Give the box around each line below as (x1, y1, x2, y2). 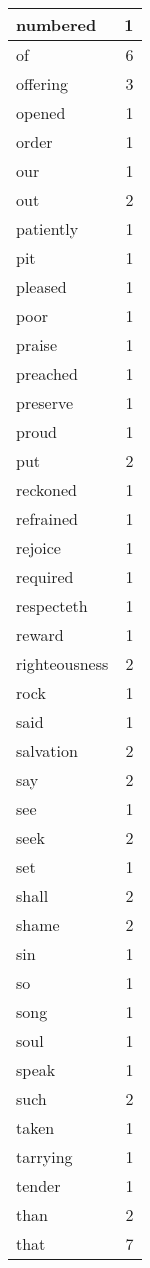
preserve (16, 391, 74, 414)
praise (16, 333, 58, 356)
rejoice (16, 536, 61, 559)
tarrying (16, 1145, 73, 1168)
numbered (16, 13, 97, 36)
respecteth (16, 594, 88, 617)
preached (16, 362, 78, 385)
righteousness (16, 652, 109, 675)
